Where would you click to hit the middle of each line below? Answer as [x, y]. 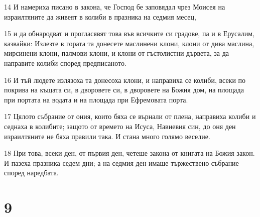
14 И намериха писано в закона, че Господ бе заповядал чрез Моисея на [115, 7]
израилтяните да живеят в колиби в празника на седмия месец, [100, 16]
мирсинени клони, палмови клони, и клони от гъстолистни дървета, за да [116, 53]
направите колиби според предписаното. [65, 63]
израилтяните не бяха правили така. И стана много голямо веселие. [107, 136]
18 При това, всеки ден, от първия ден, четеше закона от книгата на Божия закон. [129, 153]
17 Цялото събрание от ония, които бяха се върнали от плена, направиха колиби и [130, 116]
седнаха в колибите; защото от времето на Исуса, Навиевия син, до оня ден [120, 126]
